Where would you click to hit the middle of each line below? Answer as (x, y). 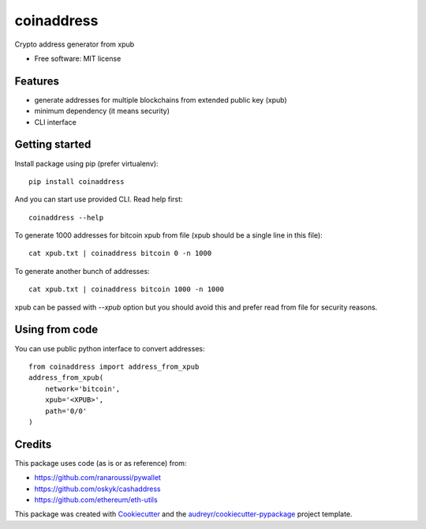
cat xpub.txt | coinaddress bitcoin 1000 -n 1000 (127, 289)
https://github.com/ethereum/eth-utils (96, 499)
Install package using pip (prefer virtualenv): (86, 163)
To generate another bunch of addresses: (82, 271)
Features (37, 81)
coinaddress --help (66, 218)
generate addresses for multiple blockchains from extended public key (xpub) (161, 99)
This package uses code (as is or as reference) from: (101, 463)
